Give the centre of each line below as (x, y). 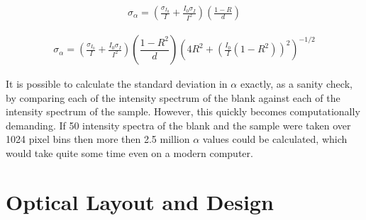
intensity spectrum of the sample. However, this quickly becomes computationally (183, 111)
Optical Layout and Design (140, 201)
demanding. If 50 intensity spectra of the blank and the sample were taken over (178, 125)
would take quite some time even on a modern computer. (129, 153)
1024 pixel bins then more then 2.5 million (98, 139)
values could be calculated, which (275, 139)
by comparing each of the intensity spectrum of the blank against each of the (173, 97)
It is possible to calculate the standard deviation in (117, 84)
